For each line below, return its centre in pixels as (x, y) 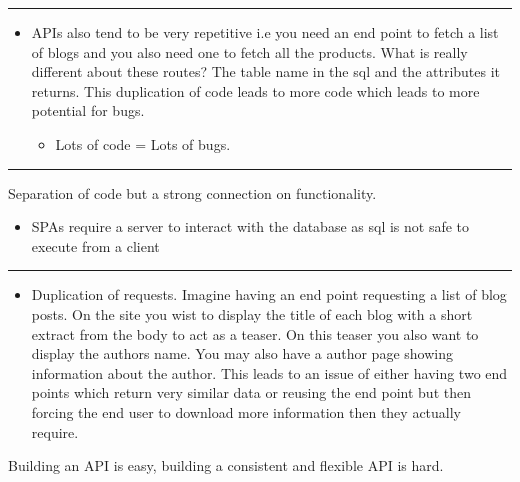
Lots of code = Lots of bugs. (143, 143)
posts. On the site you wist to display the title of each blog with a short (252, 313)
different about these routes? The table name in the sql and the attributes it (266, 71)
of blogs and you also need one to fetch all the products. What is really (249, 51)
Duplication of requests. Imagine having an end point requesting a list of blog (269, 294)
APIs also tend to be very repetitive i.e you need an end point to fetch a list (265, 32)
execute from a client (95, 245)
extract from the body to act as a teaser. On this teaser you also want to (255, 333)
